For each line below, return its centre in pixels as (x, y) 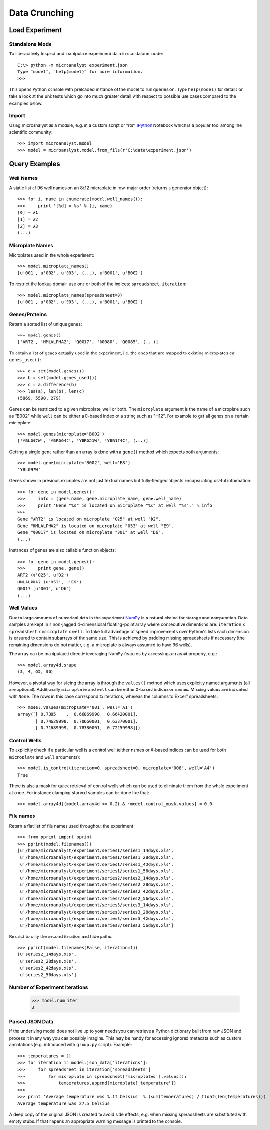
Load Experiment (35, 30)
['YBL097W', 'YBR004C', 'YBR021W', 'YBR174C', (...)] (83, 441)
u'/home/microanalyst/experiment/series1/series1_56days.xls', (97, 871)
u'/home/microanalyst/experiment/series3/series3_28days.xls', (97, 912)
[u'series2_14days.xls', (47, 954)
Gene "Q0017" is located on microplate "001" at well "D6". (91, 533)
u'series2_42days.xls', (48, 968)
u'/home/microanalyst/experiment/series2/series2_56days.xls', (97, 898)
